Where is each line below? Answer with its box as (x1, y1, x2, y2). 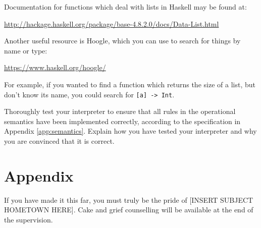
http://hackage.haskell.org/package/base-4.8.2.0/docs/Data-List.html (4, 18, 219, 29)
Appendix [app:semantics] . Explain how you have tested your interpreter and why (4, 126, 257, 136)
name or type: (4, 45, 47, 55)
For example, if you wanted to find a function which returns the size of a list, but (4, 79, 255, 89)
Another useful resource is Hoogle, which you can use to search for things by (4, 35, 241, 46)
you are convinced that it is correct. (4, 136, 115, 146)
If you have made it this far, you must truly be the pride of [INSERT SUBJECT (4, 194, 253, 205)
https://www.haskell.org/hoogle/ (4, 62, 106, 73)
